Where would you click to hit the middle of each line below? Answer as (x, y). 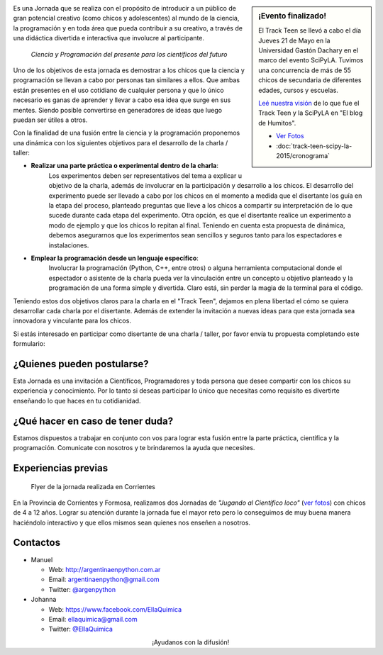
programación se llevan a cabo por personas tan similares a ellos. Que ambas (127, 80)
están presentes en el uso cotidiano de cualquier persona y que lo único (118, 90)
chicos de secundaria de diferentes (310, 80)
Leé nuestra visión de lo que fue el (309, 103)
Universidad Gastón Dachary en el (308, 50)
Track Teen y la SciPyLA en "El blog (311, 113)
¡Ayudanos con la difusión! (191, 642)
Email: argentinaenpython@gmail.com (104, 580)
